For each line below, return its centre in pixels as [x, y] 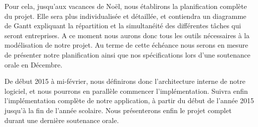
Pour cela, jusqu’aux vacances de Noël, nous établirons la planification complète [126, 6]
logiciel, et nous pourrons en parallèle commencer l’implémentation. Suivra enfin [126, 91]
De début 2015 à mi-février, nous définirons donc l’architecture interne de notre [125, 81]
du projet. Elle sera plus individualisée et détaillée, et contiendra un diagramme [126, 16]
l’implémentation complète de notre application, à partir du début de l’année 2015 [129, 100]
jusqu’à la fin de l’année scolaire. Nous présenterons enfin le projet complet [118, 110]
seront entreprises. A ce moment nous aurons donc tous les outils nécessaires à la [127, 35]
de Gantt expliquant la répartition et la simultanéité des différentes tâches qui [123, 26]
